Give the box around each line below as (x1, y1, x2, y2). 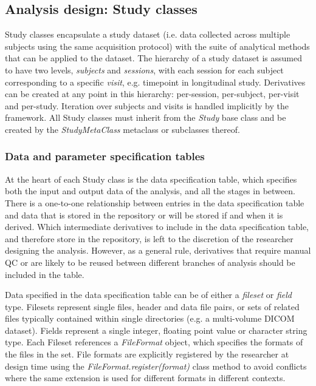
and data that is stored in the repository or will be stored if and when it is (5, 208, 283, 221)
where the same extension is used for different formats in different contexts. (5, 371, 286, 384)
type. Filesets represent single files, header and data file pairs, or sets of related (5, 300, 300, 313)
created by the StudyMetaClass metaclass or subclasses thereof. (5, 123, 240, 135)
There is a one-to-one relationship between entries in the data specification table (5, 196, 304, 209)
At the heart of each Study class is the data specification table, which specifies (5, 172, 297, 185)
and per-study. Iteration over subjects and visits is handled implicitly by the (5, 99, 289, 112)
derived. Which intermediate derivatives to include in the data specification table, (5, 220, 309, 233)
